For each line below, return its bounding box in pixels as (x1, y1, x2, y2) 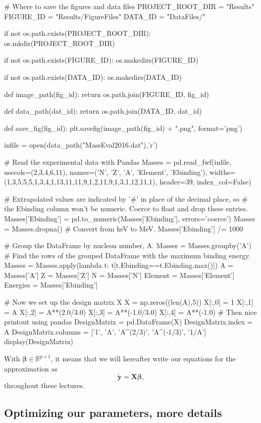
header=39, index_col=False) (160, 176, 251, 187)
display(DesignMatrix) (4, 336, 73, 347)
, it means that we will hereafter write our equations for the (50, 353, 236, 364)
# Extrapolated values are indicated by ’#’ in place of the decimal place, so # (4, 193, 248, 204)
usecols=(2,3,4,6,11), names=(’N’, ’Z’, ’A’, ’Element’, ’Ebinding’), (4, 166, 207, 177)
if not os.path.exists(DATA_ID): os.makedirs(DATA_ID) (4, 71, 182, 82)
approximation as (4, 363, 58, 373)
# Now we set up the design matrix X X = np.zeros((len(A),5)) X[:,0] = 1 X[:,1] (4, 297, 253, 307)
